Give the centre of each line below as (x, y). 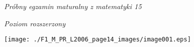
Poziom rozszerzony (35, 23)
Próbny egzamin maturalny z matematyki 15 (73, 6)
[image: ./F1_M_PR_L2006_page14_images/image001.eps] (98, 40)
